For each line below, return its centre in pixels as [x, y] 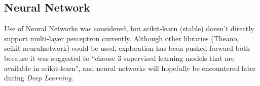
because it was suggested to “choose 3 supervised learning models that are [119, 58]
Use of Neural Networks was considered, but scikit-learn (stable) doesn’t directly [129, 28]
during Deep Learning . [39, 78]
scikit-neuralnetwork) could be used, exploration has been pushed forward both [127, 48]
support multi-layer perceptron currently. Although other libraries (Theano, [122, 38]
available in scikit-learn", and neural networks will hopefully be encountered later [130, 68]
